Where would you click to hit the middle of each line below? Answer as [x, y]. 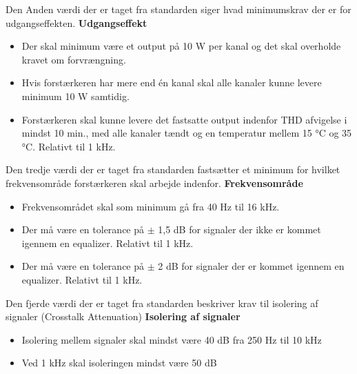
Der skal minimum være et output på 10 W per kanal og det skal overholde [181, 46]
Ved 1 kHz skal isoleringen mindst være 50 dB [119, 363]
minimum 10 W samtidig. [75, 96]
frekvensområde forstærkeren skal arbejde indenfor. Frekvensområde [154, 183]
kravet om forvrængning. [74, 59]
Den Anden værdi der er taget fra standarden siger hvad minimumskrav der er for [178, 9]
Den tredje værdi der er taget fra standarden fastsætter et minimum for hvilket [173, 169]
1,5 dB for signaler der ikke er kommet [239, 229]
